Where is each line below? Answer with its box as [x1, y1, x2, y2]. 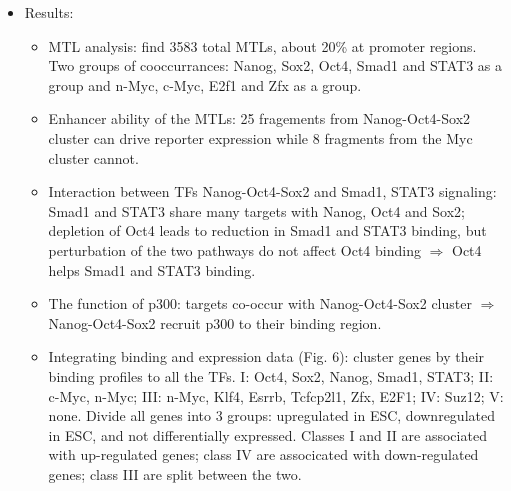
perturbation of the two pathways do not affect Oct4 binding [48, 239, 421, 260]
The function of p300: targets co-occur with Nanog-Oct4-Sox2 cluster [48, 293, 472, 314]
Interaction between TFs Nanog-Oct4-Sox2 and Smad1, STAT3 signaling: [48, 181, 497, 202]
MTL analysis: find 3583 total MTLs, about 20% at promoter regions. [48, 35, 477, 56]
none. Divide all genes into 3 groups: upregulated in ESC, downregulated [48, 405, 495, 426]
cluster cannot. [48, 147, 139, 168]
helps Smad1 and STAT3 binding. [48, 259, 256, 280]
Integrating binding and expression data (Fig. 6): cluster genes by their [48, 346, 485, 367]
